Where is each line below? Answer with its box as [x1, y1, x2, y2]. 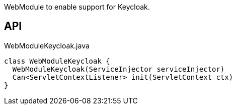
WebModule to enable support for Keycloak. [4, 3, 150, 11]
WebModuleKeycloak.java [4, 41, 90, 50]
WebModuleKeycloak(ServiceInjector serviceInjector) [12, 65, 225, 73]
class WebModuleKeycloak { [4, 57, 110, 65]
